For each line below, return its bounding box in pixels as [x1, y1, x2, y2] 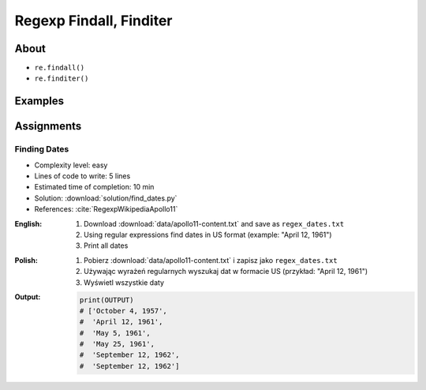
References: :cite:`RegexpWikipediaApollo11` [34, 204, 178, 214]
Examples [14, 95, 65, 108]
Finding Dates [14, 144, 69, 155]
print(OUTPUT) [79, 295, 134, 304]
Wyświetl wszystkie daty [84, 277, 165, 287]
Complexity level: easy [34, 160, 108, 170]
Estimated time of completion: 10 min [34, 182, 155, 192]
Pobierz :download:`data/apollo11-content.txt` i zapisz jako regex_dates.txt [84, 255, 338, 264]
